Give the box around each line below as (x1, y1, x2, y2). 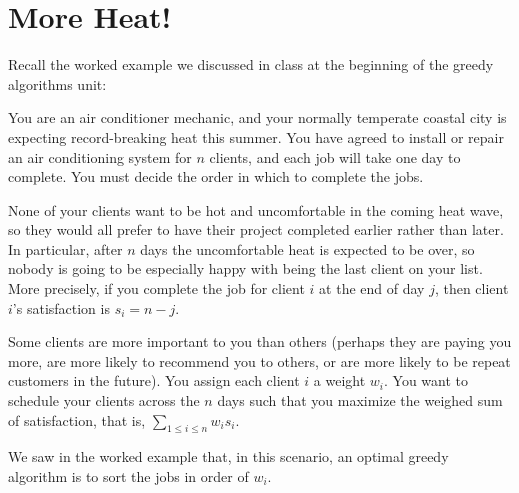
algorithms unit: (8, 73, 107, 94)
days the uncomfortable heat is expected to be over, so (140, 238, 475, 259)
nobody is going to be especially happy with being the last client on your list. (8, 258, 483, 279)
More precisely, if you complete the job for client (8, 278, 305, 299)
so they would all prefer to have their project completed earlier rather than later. (8, 219, 504, 240)
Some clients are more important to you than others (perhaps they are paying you (8, 331, 512, 352)
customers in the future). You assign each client (8, 370, 300, 391)
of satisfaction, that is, (8, 409, 146, 430)
